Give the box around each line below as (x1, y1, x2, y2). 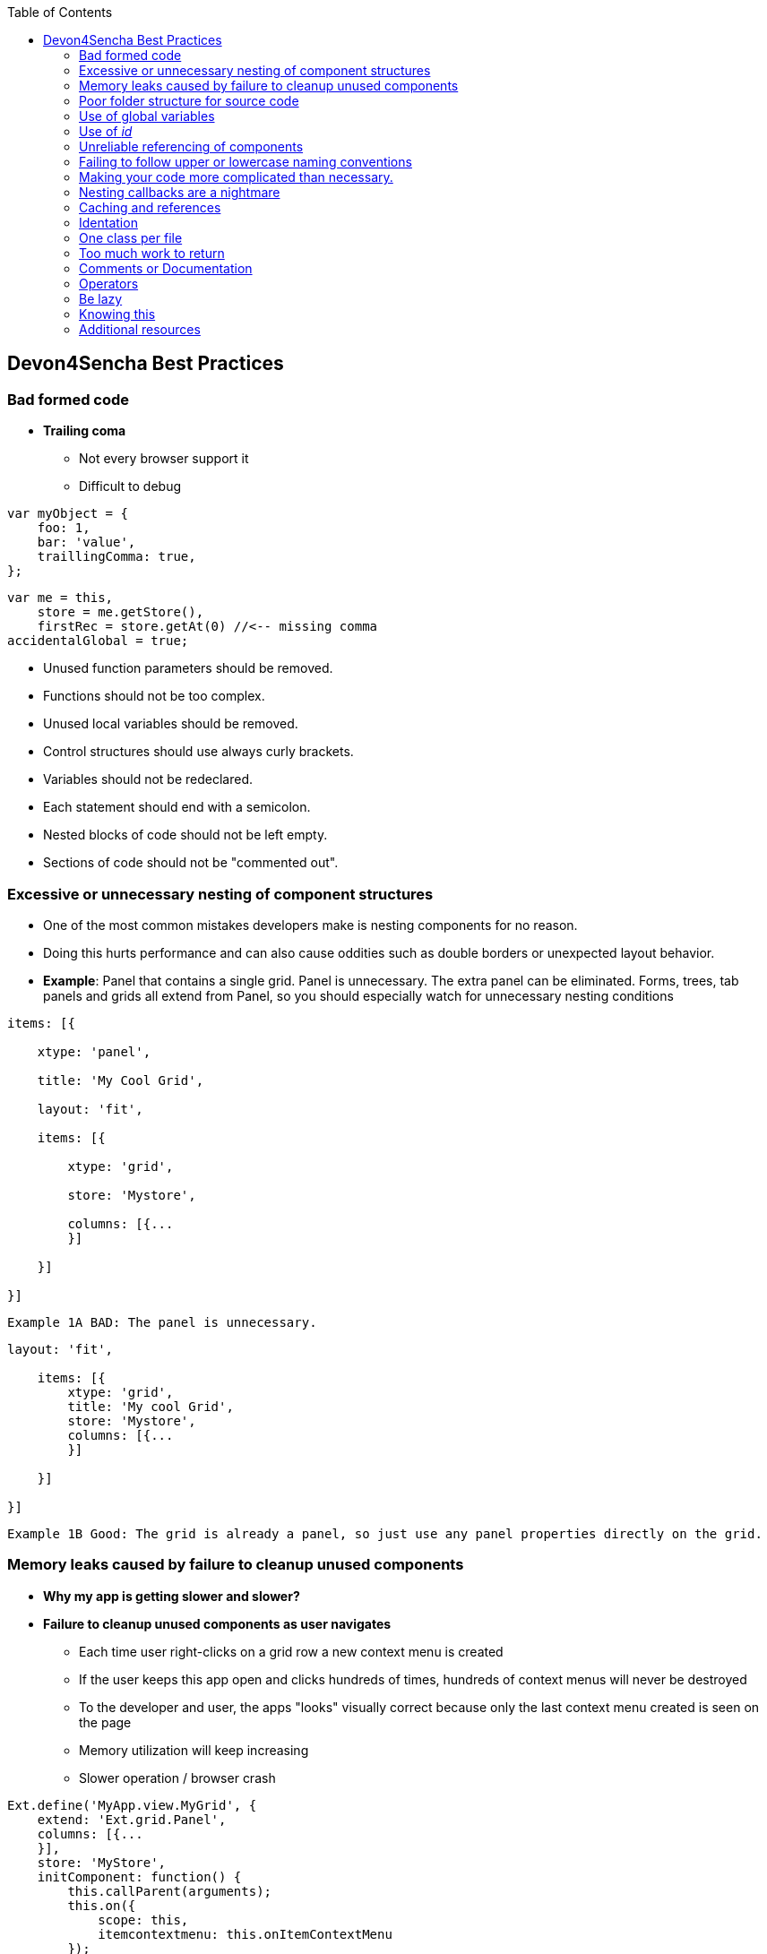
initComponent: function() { (37, 1869, 242, 1884)
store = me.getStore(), (37, 605, 204, 620)
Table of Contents (7, 4, 113, 20)
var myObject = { (7, 506, 128, 521)
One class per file (79, 230, 183, 245)
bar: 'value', (37, 535, 136, 550)
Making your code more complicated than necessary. (79, 169, 393, 185)
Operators (79, 276, 139, 291)
